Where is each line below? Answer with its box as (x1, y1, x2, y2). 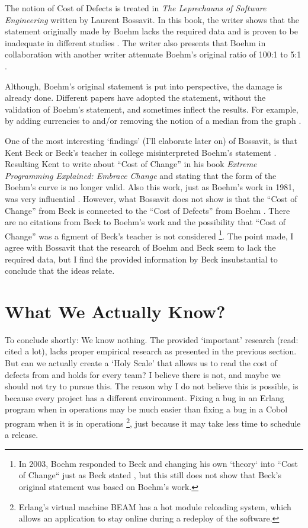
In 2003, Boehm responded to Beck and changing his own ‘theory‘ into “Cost (18, 457, 299, 469)
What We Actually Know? (5, 299, 226, 323)
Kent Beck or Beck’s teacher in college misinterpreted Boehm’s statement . (5, 146, 277, 158)
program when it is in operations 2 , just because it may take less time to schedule (5, 415, 301, 429)
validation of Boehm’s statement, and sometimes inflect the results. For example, (5, 103, 299, 115)
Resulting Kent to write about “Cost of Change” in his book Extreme (5, 158, 257, 170)
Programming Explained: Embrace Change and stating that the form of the (5, 169, 277, 181)
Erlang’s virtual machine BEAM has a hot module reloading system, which (18, 500, 291, 513)
